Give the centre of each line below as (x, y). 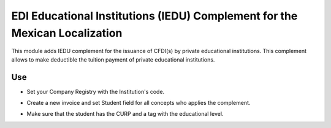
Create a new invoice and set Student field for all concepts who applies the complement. (139, 103)
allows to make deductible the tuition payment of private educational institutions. (113, 59)
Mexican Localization (67, 33)
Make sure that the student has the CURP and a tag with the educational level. (125, 114)
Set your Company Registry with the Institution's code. (96, 91)
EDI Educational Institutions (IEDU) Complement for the (154, 16)
